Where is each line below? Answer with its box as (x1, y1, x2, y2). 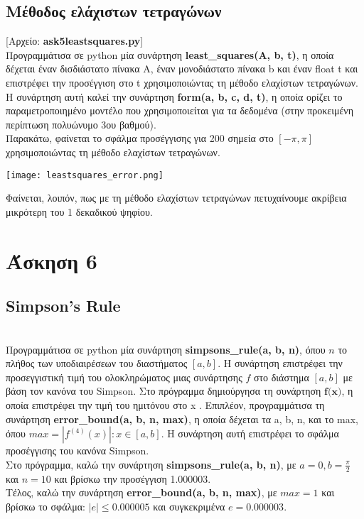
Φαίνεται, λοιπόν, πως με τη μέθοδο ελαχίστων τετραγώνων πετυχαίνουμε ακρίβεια (6, 190, 347, 205)
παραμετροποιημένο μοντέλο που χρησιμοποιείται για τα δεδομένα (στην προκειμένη (6, 103, 353, 118)
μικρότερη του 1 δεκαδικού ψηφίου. (6, 204, 153, 219)
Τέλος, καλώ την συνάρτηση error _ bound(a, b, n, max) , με (6, 485, 277, 500)
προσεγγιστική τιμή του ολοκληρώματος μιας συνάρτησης (6, 369, 242, 384)
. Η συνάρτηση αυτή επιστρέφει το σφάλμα (161, 426, 339, 441)
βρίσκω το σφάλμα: (6, 498, 86, 513)
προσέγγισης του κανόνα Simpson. (6, 443, 149, 458)
